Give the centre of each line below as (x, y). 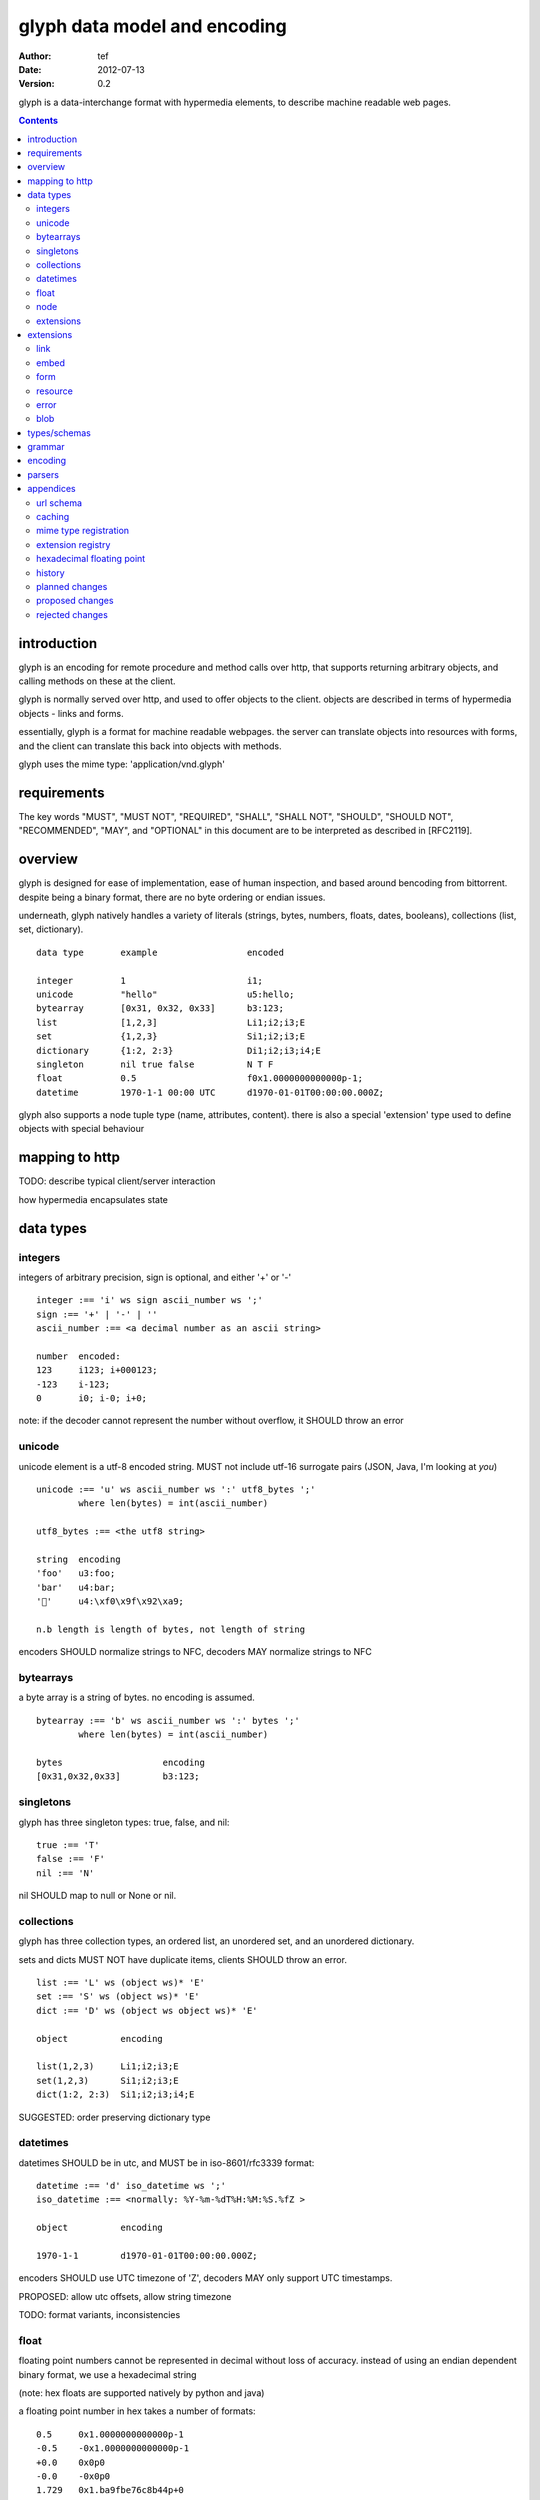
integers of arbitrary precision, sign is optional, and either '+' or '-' (155, 1277)
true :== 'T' (68, 1844)
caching (53, 517)
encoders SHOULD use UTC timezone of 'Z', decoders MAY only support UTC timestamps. (205, 2278)
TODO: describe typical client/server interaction (117, 1181)
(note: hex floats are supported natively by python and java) (141, 2393)
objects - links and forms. (71, 713)
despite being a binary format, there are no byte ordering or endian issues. (172, 897)
